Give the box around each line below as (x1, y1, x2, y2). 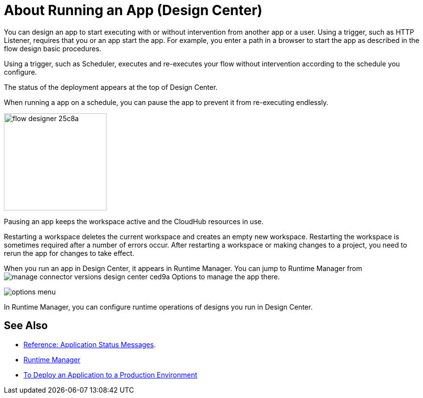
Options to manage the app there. (171, 272, 280, 281)
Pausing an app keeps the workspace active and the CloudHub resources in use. (4, 217, 264, 226)
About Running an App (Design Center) (4, 2, 263, 19)
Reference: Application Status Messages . (23, 340, 156, 349)
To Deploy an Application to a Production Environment (23, 370, 197, 379)
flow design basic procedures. (4, 44, 102, 53)
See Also (4, 319, 48, 332)
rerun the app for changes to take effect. (4, 249, 134, 257)
